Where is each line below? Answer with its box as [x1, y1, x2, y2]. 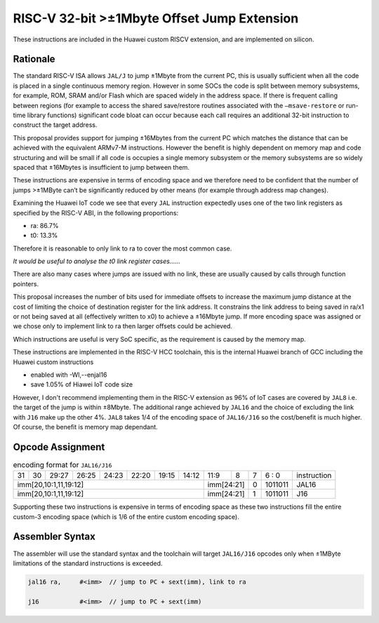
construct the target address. [13, 121, 98, 129]
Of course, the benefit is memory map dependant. [13, 422, 158, 431]
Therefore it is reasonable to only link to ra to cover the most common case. [13, 244, 232, 253]
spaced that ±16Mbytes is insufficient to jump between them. [13, 163, 189, 171]
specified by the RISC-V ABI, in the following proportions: [13, 208, 179, 217]
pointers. [13, 279, 39, 288]
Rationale [13, 53, 55, 65]
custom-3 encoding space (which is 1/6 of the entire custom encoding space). [13, 512, 240, 521]
